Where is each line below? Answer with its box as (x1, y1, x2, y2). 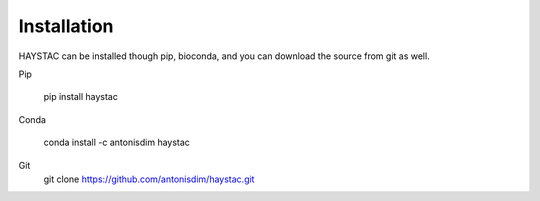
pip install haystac (43, 91, 119, 103)
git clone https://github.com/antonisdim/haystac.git (43, 173, 255, 185)
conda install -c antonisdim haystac (43, 136, 190, 149)
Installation (18, 15, 114, 37)
